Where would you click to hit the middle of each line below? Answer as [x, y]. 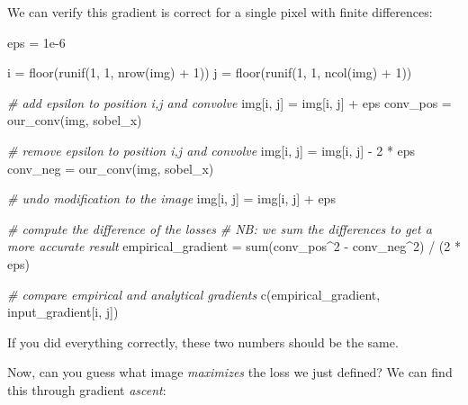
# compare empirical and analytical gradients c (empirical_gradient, [194, 294]
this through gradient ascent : [87, 389]
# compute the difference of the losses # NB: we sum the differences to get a [220, 228]
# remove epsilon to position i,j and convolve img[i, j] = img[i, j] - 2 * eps [211, 150]
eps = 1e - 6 [36, 42]
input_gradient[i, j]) [63, 312]
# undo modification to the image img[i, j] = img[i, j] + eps [171, 198]
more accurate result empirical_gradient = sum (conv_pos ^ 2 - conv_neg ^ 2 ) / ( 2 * [234, 246]
